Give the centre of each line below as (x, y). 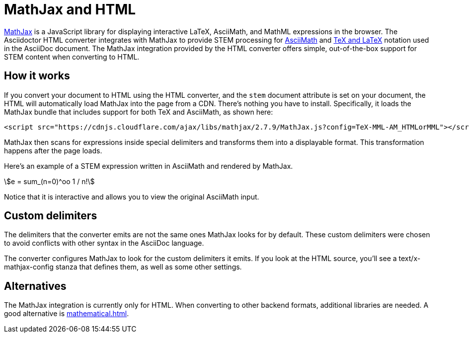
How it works (37, 76)
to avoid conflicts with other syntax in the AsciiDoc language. (104, 243)
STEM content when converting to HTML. (72, 57)
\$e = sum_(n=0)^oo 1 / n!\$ (49, 181)
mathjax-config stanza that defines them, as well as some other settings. (123, 267)
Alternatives (35, 286)
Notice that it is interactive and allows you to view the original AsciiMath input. (132, 197)
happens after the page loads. (53, 150)
